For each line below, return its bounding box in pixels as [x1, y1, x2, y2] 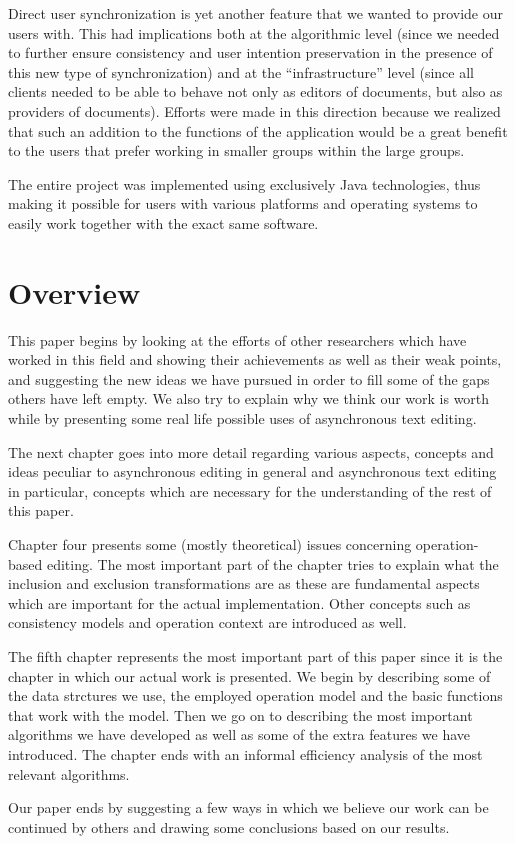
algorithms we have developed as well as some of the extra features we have [8, 724, 471, 745]
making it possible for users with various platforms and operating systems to [8, 193, 478, 214]
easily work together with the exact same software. [8, 212, 319, 233]
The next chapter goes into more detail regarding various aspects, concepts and [8, 441, 494, 462]
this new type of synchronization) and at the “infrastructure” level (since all [8, 61, 474, 82]
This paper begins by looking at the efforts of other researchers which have [8, 329, 467, 350]
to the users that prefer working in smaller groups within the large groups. [8, 140, 465, 161]
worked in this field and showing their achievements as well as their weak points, [8, 349, 502, 370]
